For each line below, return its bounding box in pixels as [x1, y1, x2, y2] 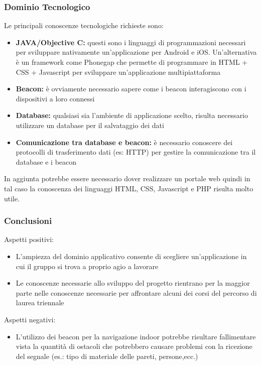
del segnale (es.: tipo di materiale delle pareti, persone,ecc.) [16, 350, 198, 361]
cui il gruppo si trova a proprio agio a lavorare [16, 261, 159, 271]
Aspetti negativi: [4, 314, 56, 324]
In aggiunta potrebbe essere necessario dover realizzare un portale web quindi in [4, 173, 250, 184]
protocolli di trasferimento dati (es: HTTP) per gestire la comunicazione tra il [16, 147, 256, 157]
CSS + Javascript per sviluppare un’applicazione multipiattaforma [16, 66, 221, 77]
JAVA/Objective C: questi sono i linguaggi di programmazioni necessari [16, 37, 246, 47]
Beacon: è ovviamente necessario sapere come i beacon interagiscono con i [16, 83, 246, 94]
